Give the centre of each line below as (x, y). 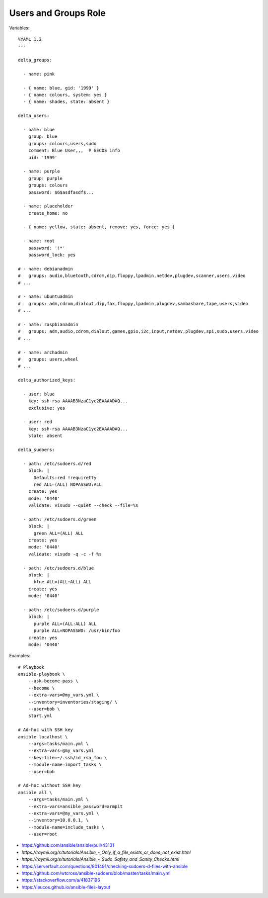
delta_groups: (35, 60)
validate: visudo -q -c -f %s (65, 554)
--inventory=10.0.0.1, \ (58, 820)
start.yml (40, 716)
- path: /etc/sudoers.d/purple (61, 610)
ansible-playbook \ (42, 674)
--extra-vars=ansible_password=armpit (75, 806)
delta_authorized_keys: (47, 380)
